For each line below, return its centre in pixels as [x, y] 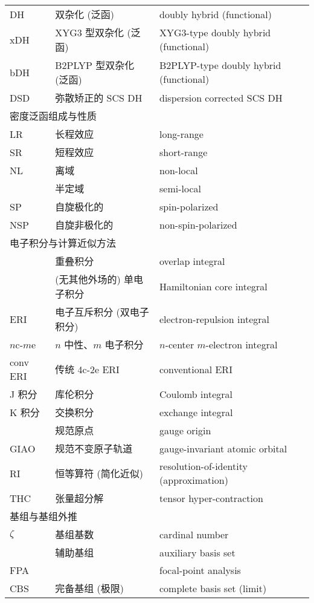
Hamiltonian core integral [213, 286]
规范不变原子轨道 [94, 448]
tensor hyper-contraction [211, 498]
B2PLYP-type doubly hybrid [220, 65]
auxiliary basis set [197, 552]
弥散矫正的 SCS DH [99, 98]
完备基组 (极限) [89, 588]
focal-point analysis [200, 570]
